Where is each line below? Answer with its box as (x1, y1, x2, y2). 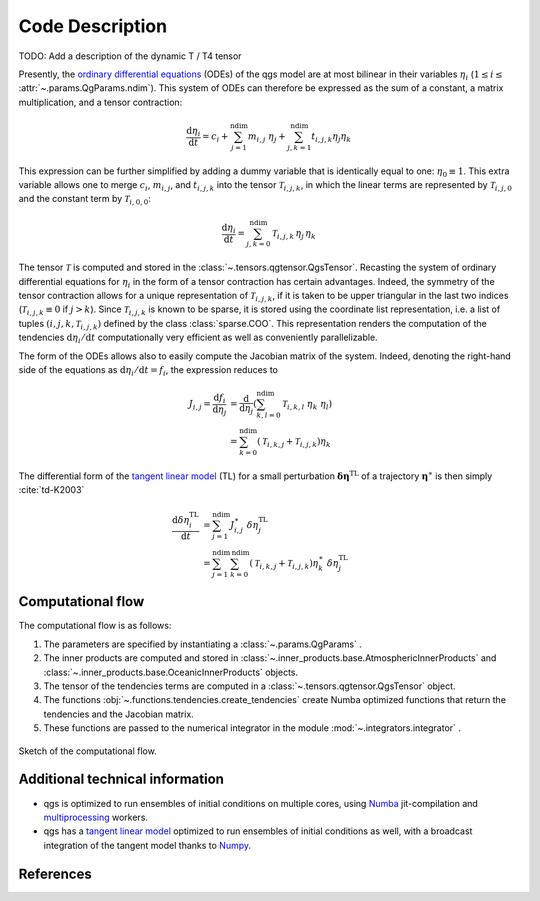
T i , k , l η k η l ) (281, 398, 333, 412)
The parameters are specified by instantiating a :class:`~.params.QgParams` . (43, 638, 362, 650)
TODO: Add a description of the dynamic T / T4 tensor (18, 50, 242, 62)
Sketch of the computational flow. (18, 745, 157, 757)
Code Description (18, 15, 168, 37)
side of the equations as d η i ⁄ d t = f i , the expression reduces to (18, 364, 279, 378)
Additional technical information (18, 771, 225, 788)
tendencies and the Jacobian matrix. (43, 708, 194, 720)
